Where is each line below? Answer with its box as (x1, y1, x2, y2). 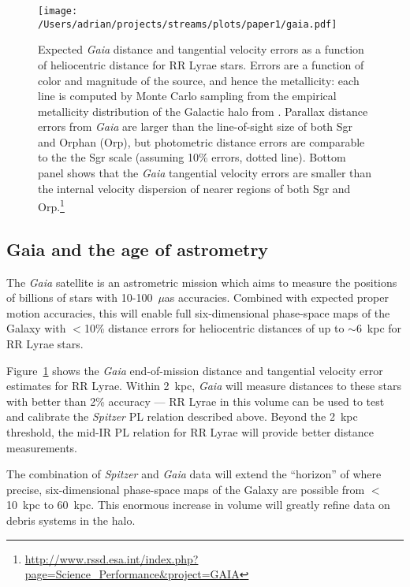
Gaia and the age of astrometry (6, 236, 269, 261)
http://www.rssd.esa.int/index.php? (24, 550, 199, 567)
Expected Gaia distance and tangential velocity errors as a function (38, 41, 364, 58)
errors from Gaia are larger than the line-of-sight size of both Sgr (38, 118, 353, 135)
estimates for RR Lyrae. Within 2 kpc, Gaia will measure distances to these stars (6, 377, 401, 394)
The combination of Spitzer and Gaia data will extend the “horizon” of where (6, 466, 382, 482)
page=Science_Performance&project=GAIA (24, 566, 240, 582)
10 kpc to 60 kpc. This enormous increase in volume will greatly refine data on (6, 496, 390, 513)
